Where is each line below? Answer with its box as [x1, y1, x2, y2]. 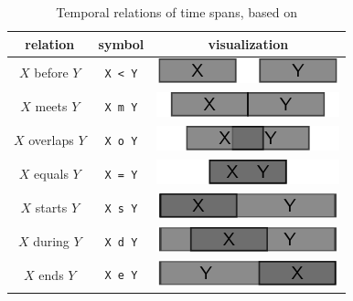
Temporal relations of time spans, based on [56, 3, 297, 21]
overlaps [28, 130, 74, 150]
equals [34, 163, 69, 182]
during [33, 231, 70, 250]
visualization [208, 34, 289, 53]
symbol [98, 34, 144, 53]
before [34, 63, 69, 82]
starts [35, 197, 68, 216]
